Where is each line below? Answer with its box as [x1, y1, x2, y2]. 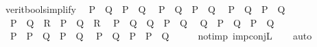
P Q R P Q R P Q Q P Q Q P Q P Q [10, 15, 274, 29]
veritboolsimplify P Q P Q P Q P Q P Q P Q [5, 2, 285, 16]
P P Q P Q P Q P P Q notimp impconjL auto [10, 29, 312, 43]
